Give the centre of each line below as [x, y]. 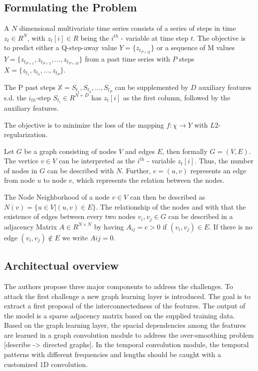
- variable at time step [155, 37]
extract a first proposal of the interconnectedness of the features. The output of [125, 306]
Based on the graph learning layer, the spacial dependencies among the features [125, 325]
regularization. [26, 134]
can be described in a [201, 216]
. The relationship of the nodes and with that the [171, 206]
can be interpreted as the [97, 161]
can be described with [81, 170]
